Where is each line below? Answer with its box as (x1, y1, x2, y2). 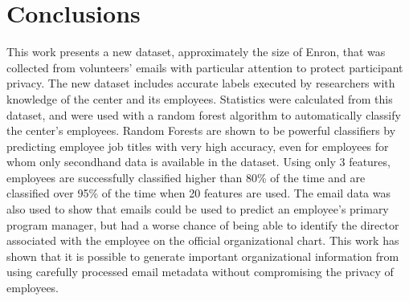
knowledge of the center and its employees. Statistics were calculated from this (6, 90, 393, 107)
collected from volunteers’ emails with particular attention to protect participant (6, 59, 403, 75)
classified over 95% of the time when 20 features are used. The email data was (6, 185, 391, 201)
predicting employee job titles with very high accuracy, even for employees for (6, 137, 389, 154)
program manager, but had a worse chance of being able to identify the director (6, 216, 399, 233)
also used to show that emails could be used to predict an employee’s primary (6, 201, 389, 218)
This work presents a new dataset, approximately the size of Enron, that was (6, 43, 386, 60)
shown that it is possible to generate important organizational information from (6, 247, 399, 264)
